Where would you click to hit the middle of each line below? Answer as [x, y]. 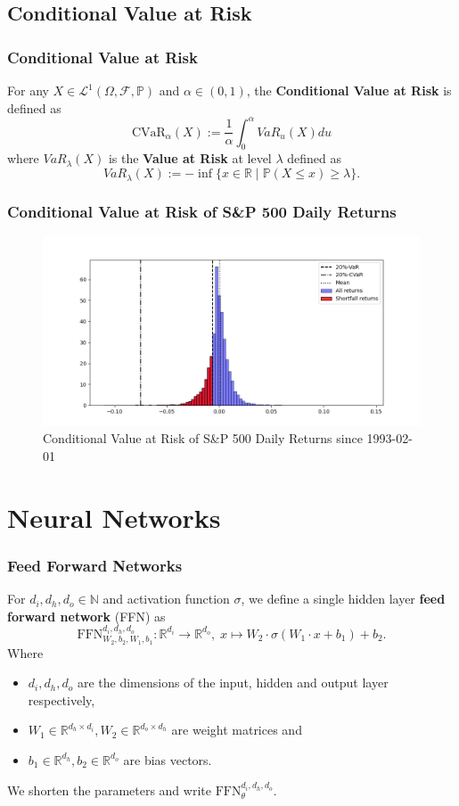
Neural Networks [114, 517]
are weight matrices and [237, 730]
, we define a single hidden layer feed [343, 599]
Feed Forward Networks [95, 565]
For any [28, 90]
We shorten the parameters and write [109, 790]
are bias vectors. [168, 759]
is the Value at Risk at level [190, 158]
